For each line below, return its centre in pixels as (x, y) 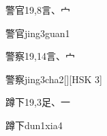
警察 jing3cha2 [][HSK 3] (54, 79)
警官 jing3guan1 (38, 33)
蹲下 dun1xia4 (34, 125)
